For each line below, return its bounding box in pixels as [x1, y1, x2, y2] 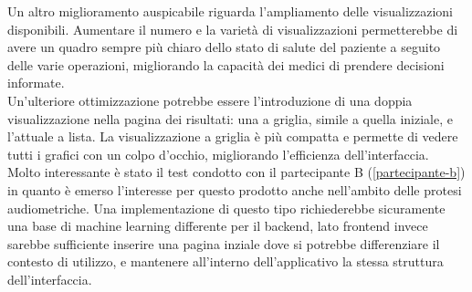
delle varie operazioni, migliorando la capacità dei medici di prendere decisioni [7, 55, 445, 74]
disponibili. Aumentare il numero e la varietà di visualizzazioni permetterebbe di [7, 19, 458, 38]
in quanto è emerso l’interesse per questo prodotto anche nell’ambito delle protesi [7, 180, 462, 199]
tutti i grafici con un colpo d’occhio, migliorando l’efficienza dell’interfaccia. [7, 144, 429, 163]
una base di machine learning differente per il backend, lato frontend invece [7, 216, 428, 235]
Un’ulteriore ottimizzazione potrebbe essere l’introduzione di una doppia [7, 90, 413, 109]
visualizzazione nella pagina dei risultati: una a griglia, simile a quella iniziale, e [7, 109, 453, 128]
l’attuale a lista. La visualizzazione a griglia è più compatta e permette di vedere [7, 127, 458, 146]
